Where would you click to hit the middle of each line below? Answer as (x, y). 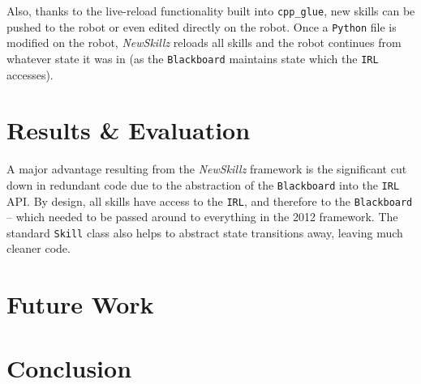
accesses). (30, 74)
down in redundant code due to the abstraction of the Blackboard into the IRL (203, 184)
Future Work (80, 304)
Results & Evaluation (129, 130)
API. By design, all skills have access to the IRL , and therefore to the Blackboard (210, 201)
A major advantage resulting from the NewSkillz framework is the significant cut (207, 169)
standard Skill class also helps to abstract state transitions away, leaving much (205, 232)
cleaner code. (39, 248)
